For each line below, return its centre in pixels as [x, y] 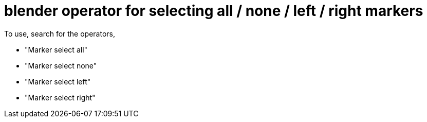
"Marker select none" [61, 65]
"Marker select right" [60, 97]
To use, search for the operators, [60, 33]
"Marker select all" [56, 49]
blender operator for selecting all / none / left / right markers [214, 11]
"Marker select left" [58, 81]
